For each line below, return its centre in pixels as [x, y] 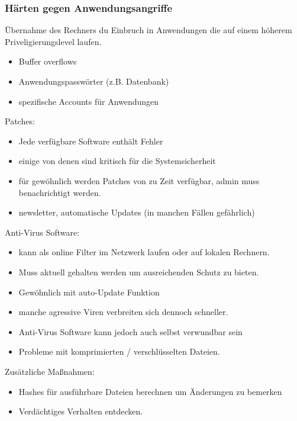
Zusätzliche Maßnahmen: [50, 371]
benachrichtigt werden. [60, 192]
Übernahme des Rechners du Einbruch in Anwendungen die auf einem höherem [148, 30]
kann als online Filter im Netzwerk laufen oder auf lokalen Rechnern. [144, 252]
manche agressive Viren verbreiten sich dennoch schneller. [123, 312]
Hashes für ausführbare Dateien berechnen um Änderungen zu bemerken [150, 391]
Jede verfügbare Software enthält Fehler [91, 141]
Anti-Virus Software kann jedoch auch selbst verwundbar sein [130, 331]
